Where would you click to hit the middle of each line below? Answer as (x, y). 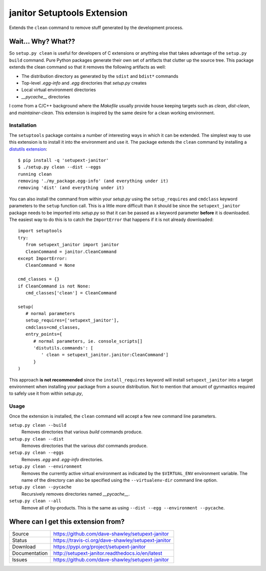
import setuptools (40, 231)
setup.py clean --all (35, 501)
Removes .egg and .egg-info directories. (62, 459)
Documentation (30, 553)
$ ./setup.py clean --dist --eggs (59, 167)
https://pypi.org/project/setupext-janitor (100, 546)
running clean (35, 174)
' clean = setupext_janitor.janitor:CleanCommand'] (105, 355)
